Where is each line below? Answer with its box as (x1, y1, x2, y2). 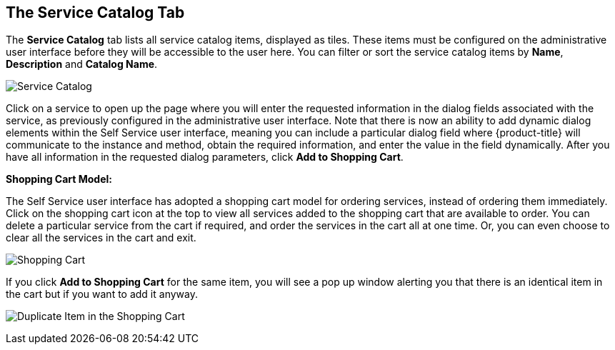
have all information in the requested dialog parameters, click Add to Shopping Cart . (6, 151, 404, 164)
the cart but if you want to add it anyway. (6, 288, 198, 301)
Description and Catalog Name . (6, 58, 158, 71)
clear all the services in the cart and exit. (6, 231, 196, 244)
